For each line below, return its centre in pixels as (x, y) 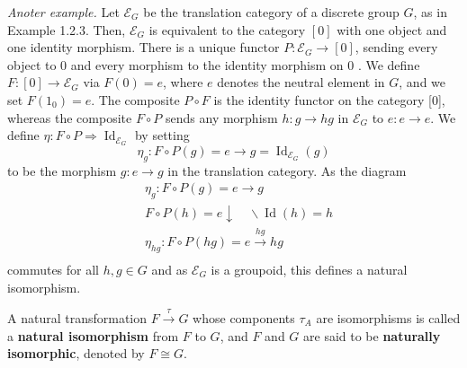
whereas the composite (70, 117)
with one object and (392, 29)
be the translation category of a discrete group (271, 12)
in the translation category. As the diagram (287, 170)
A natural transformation (77, 317)
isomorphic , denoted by (76, 353)
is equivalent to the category (227, 29)
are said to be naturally (372, 335)
